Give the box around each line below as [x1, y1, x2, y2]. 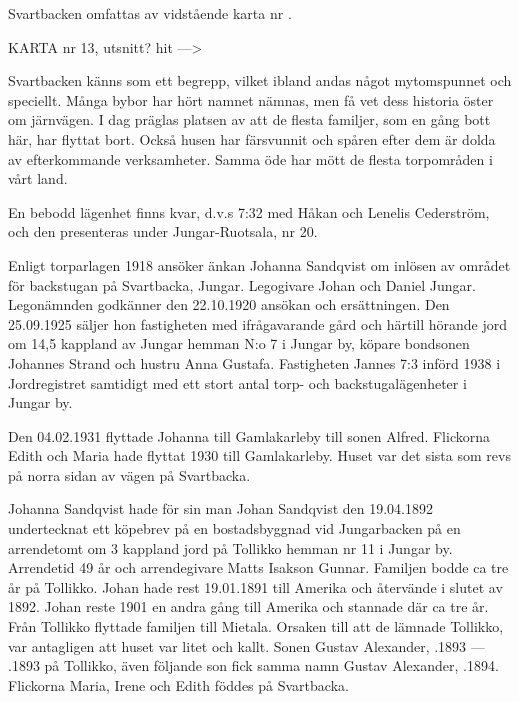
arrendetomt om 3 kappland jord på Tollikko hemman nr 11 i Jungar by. [8, 537, 453, 558]
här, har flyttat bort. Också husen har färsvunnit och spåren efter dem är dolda [8, 128, 496, 149]
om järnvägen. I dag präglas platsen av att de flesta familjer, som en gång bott [8, 109, 491, 130]
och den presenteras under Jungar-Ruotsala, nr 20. [8, 221, 318, 242]
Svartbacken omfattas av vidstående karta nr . [8, 3, 292, 23]
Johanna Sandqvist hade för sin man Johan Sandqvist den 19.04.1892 [8, 498, 434, 519]
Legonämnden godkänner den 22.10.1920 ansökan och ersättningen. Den [8, 294, 450, 315]
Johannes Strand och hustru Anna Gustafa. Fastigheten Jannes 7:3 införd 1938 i [8, 352, 501, 373]
